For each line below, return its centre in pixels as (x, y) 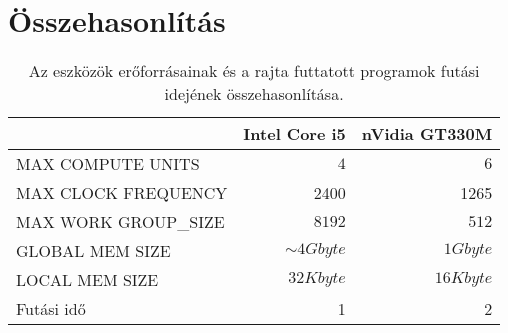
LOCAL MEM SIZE (87, 280)
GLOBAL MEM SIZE (93, 251)
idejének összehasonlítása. (254, 94)
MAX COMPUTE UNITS (108, 164)
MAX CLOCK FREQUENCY (122, 193)
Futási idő (51, 309)
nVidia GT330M (427, 134)
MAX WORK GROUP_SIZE (120, 222)
